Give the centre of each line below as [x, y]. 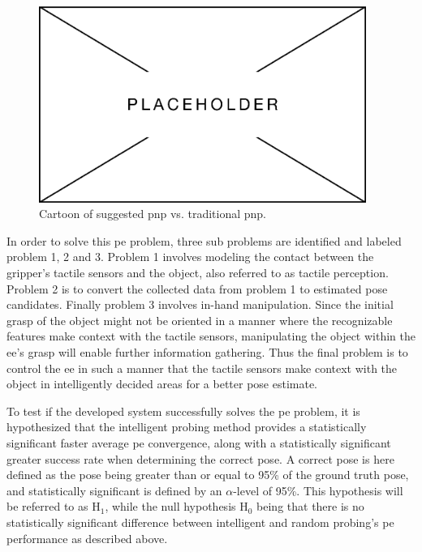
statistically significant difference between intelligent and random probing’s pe [200, 522]
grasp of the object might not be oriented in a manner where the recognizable [200, 320]
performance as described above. [87, 538]
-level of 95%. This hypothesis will [318, 490]
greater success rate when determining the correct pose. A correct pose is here [200, 458]
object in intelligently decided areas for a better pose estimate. [162, 384]
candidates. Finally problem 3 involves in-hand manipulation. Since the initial [200, 304]
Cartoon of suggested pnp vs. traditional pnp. [153, 214]
